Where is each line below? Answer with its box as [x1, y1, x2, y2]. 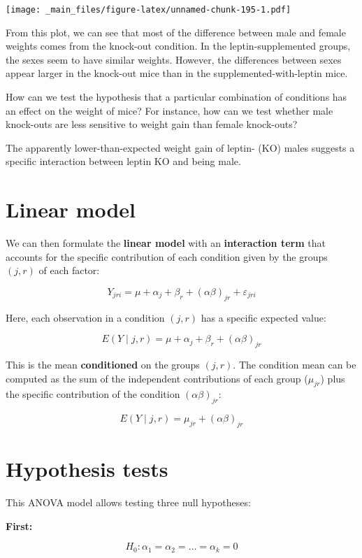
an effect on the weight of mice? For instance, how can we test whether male [6, 103, 333, 117]
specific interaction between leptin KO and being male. [6, 154, 241, 169]
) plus [320, 371, 345, 385]
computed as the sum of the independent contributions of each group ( [6, 371, 308, 385]
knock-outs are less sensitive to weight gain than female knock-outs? [6, 117, 298, 131]
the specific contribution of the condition [6, 387, 180, 401]
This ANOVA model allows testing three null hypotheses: [6, 495, 251, 510]
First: [6, 518, 33, 533]
